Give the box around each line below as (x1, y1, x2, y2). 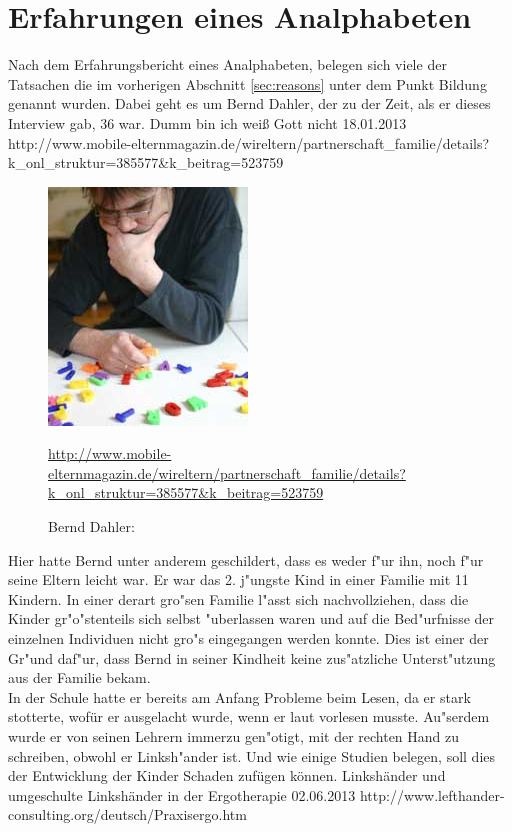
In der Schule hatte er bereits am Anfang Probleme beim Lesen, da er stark (8, 686, 471, 707)
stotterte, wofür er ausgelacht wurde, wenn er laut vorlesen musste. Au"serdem (8, 706, 490, 727)
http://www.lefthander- (359, 784, 505, 805)
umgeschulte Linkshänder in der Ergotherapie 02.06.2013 (8, 784, 356, 805)
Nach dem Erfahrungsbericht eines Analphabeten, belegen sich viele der (8, 54, 447, 75)
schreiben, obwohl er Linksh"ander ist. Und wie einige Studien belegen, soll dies (8, 745, 496, 766)
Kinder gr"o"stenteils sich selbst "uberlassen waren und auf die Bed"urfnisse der (8, 608, 495, 629)
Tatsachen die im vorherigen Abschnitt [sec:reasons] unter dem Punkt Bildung (8, 73, 487, 94)
